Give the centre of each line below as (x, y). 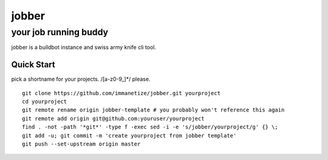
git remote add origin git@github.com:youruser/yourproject (113, 118)
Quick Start (33, 65)
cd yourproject (45, 102)
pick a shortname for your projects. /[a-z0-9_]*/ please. (81, 79)
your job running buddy (60, 32)
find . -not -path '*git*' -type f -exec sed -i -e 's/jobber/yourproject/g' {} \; (150, 127)
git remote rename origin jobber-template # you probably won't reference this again (153, 110)
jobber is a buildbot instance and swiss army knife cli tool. (84, 47)
